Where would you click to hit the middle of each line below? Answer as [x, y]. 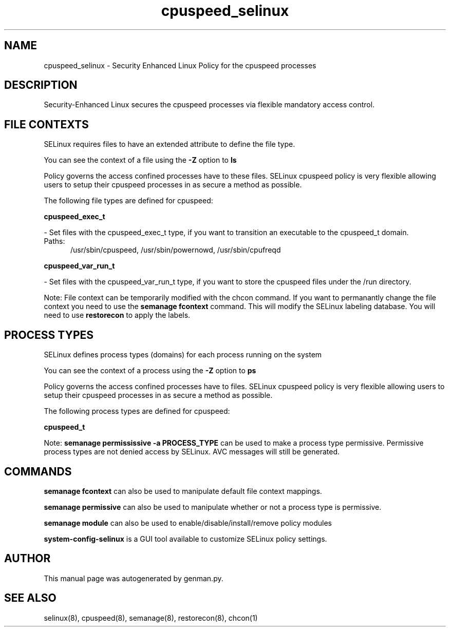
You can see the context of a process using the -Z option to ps [150, 371]
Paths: [54, 241]
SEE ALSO [30, 598]
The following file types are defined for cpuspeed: [128, 201]
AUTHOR [27, 559]
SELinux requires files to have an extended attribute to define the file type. [170, 144]
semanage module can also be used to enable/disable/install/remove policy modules [188, 523]
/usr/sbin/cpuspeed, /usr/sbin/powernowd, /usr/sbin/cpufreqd [176, 250]
